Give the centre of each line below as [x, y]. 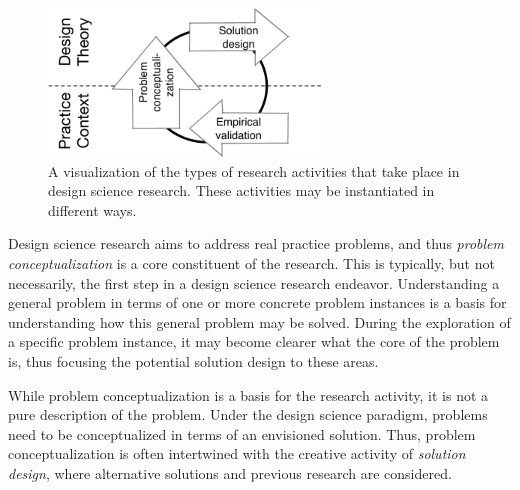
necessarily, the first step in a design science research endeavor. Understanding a [254, 282]
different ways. [92, 209]
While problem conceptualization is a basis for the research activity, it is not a [248, 394]
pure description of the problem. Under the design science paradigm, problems [248, 414]
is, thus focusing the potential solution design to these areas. [193, 360]
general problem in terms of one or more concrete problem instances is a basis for [257, 302]
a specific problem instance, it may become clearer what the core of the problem [254, 341]
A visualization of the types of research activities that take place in [254, 170]
